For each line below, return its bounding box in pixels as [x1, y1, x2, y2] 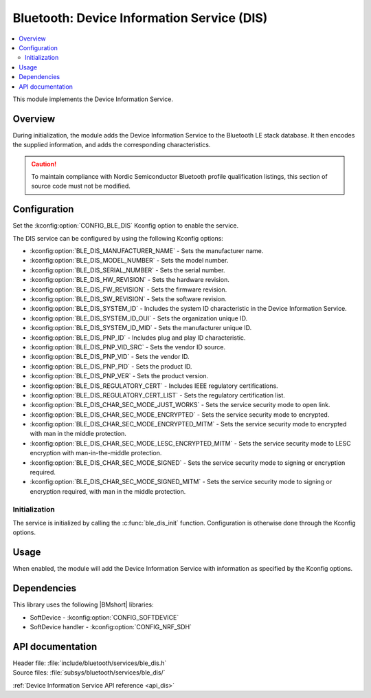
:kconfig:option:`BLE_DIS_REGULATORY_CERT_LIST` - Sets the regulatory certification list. [30, 391, 285, 399]
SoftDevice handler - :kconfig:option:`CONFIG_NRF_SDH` [30, 622, 192, 631]
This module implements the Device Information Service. [12, 95, 174, 103]
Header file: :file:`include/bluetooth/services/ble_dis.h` [12, 659, 167, 667]
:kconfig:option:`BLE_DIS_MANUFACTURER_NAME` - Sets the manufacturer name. [30, 247, 264, 255]
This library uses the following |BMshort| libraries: [12, 600, 154, 609]
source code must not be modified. [31, 182, 131, 190]
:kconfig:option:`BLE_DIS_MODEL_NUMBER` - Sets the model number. [30, 257, 229, 265]
